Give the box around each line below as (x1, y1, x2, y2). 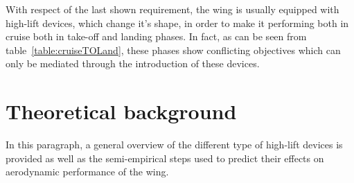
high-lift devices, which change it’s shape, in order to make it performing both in (6, 15, 349, 30)
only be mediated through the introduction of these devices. (6, 56, 260, 71)
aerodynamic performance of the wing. (6, 164, 169, 179)
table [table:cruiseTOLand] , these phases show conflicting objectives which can (6, 42, 341, 57)
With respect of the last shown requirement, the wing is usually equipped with (6, 2, 339, 16)
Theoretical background (6, 97, 237, 125)
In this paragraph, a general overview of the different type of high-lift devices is (6, 137, 343, 152)
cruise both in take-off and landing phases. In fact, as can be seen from (6, 29, 307, 44)
